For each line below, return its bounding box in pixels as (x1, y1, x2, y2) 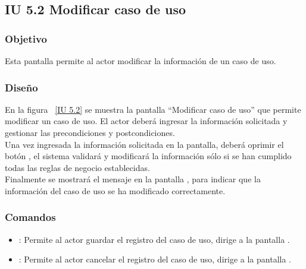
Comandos (5, 210, 56, 224)
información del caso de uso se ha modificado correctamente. (5, 184, 226, 197)
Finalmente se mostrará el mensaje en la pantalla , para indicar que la (5, 173, 261, 185)
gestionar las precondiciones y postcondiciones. (5, 126, 175, 138)
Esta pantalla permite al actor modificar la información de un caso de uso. (5, 55, 276, 67)
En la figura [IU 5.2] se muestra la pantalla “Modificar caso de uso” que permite (5, 103, 301, 115)
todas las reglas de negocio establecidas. (5, 161, 150, 173)
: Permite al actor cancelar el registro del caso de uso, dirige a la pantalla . (18, 253, 291, 265)
